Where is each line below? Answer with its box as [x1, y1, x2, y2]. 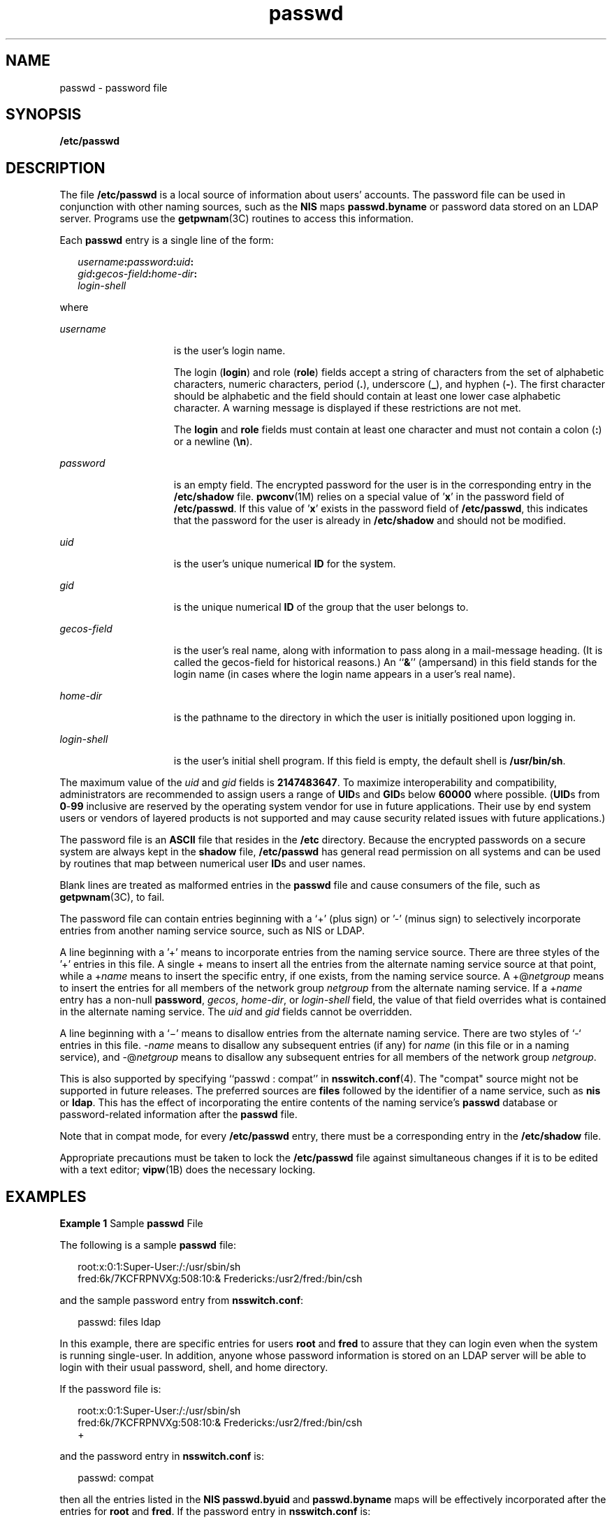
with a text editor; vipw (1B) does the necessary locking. [59, 1164, 316, 1176]
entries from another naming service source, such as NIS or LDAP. [59, 925, 365, 937]
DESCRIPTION [6, 159, 105, 177]
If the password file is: [59, 1383, 161, 1396]
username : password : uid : [78, 256, 194, 268]
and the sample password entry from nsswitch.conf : [59, 1294, 304, 1307]
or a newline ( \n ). [173, 435, 253, 448]
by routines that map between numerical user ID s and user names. [59, 857, 366, 870]
